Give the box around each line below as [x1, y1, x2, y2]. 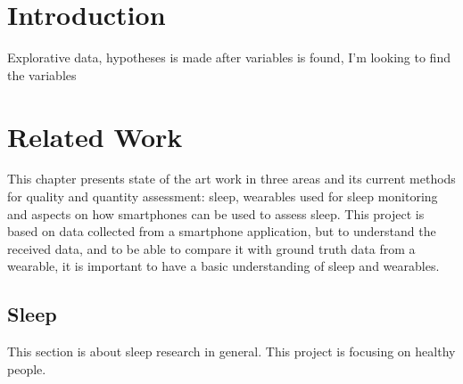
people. [7, 359, 46, 378]
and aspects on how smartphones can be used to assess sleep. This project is [7, 204, 425, 223]
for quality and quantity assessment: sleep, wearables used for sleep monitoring [7, 187, 438, 206]
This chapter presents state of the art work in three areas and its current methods [7, 169, 456, 188]
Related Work [7, 118, 183, 154]
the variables [7, 65, 77, 84]
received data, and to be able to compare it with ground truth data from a [7, 239, 416, 257]
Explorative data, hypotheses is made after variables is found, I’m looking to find [7, 48, 451, 67]
